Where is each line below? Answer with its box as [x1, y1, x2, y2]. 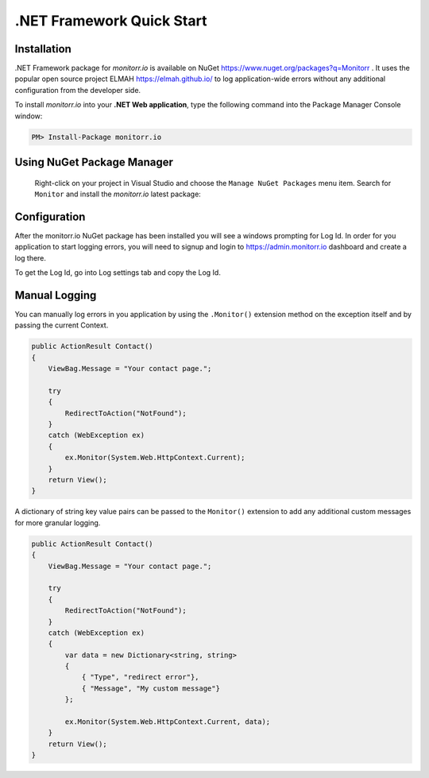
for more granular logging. [14, 517, 101, 528]
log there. [14, 253, 47, 262]
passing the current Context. [14, 320, 109, 330]
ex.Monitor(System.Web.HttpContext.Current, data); [64, 718, 271, 726]
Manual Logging [14, 288, 97, 302]
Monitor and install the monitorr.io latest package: [34, 189, 202, 199]
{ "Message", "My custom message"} [81, 683, 220, 693]
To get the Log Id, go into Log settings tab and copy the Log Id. [14, 268, 222, 277]
